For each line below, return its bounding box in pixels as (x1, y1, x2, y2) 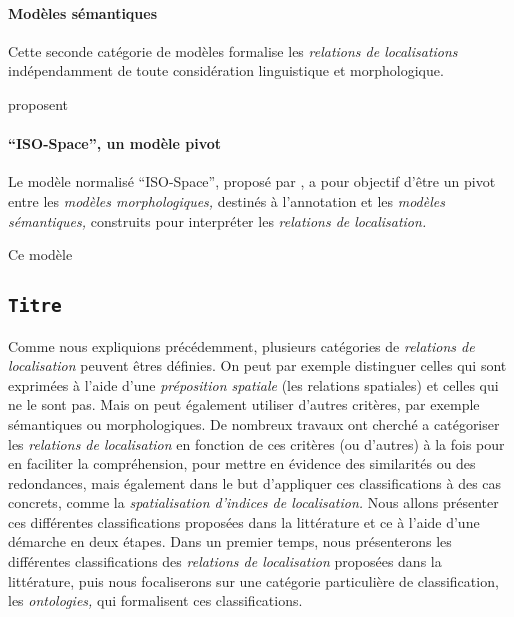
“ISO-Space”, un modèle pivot (8, 133, 222, 154)
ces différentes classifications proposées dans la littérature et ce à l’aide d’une (8, 511, 480, 532)
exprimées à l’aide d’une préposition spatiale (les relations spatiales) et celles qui (8, 374, 499, 395)
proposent (8, 93, 69, 114)
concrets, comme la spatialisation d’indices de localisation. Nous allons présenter (8, 492, 499, 513)
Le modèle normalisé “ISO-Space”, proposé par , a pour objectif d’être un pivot (8, 171, 496, 192)
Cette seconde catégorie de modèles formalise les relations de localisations (8, 40, 458, 61)
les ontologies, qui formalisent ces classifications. (8, 590, 303, 611)
